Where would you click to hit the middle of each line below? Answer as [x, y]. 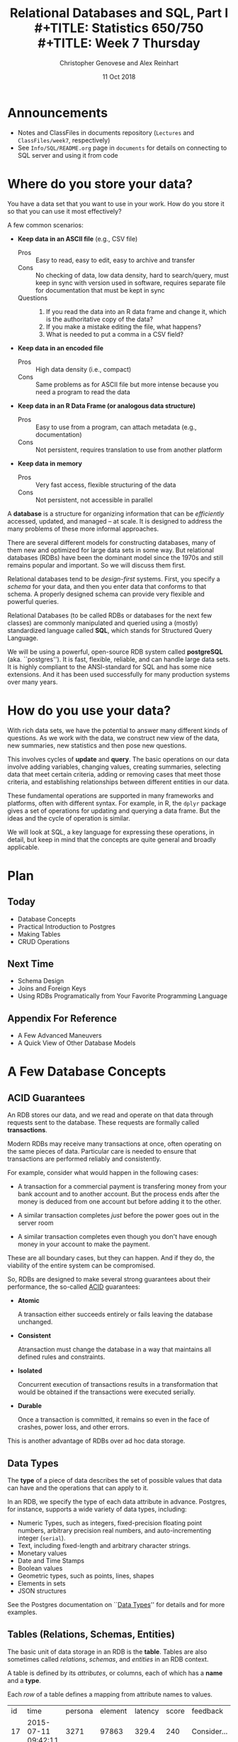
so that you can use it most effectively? [64, 211]
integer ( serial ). [41, 1538]
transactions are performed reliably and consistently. [84, 1159]
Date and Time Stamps [51, 1560]
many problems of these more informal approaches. [83, 529]
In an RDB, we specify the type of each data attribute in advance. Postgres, [117, 1502]
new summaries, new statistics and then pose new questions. [97, 745]
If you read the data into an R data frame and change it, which [136, 311]
